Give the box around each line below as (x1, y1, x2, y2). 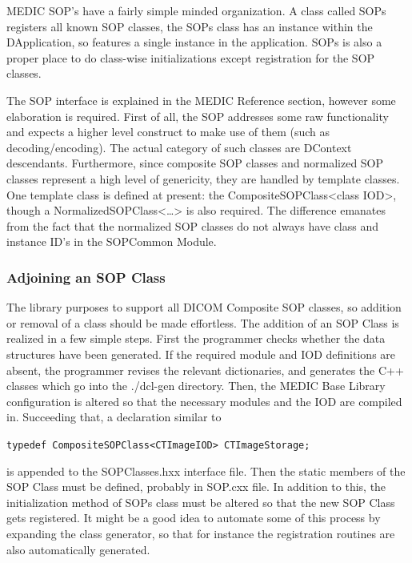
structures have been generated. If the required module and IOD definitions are (6, 345, 396, 362)
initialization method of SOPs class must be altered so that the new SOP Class (6, 493, 395, 510)
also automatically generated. (6, 541, 150, 557)
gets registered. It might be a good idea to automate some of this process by (6, 509, 381, 526)
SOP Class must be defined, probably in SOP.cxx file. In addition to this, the (6, 478, 386, 495)
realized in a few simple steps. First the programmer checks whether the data (6, 330, 386, 347)
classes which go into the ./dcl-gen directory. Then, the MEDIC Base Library (6, 377, 386, 394)
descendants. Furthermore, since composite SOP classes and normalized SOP (6, 155, 384, 171)
